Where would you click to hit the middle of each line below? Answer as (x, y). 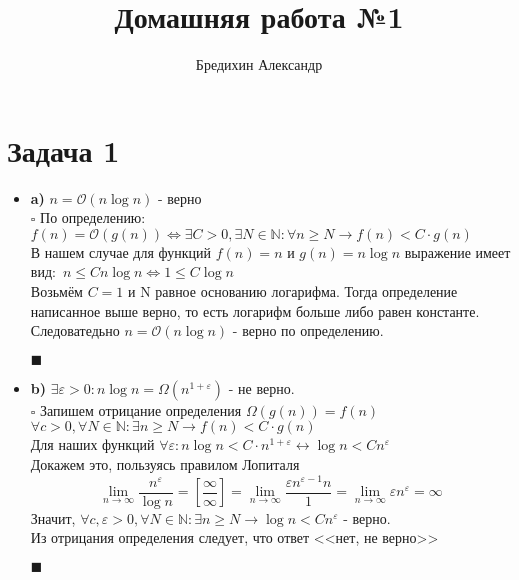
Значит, (53, 517)
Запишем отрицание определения (141, 409)
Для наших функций (92, 444)
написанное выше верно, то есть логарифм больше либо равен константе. (255, 310)
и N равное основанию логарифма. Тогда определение (292, 291)
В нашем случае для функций (121, 251)
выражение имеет (457, 251)
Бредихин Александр (259, 64)
